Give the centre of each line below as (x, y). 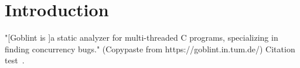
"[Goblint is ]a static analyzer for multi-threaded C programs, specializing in (142, 37)
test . (15, 60)
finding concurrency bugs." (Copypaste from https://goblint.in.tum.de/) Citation (150, 49)
